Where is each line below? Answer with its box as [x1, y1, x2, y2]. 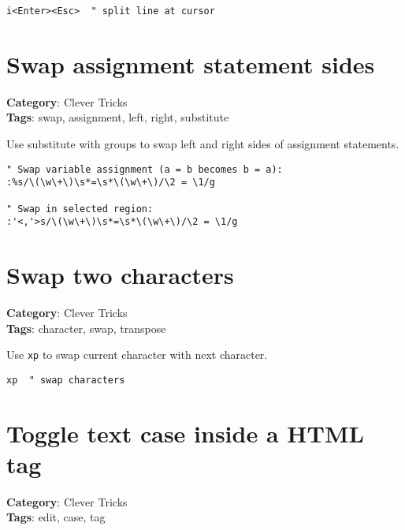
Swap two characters [6, 259, 234, 291]
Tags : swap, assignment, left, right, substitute [6, 109, 229, 125]
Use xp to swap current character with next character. [6, 346, 268, 363]
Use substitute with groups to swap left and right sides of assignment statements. [6, 135, 399, 151]
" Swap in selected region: [6, 203, 154, 215]
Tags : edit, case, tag [6, 509, 106, 525]
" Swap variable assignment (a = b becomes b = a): [6, 163, 283, 175]
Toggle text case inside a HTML [6, 416, 364, 449]
